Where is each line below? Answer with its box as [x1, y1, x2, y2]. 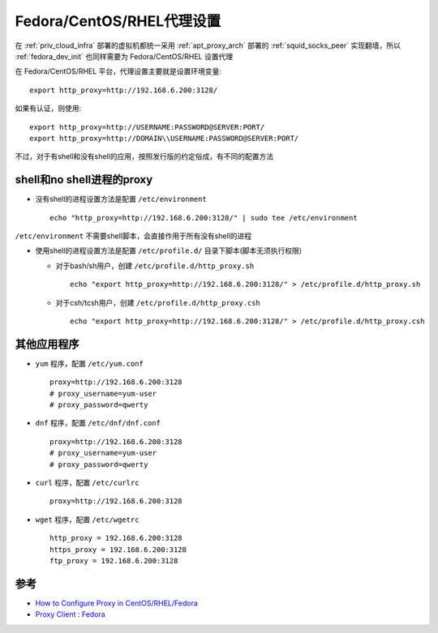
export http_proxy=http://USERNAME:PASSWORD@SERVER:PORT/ [29, 122, 265, 131]
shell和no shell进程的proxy [15, 173, 153, 186]
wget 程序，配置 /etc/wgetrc [35, 515, 140, 524]
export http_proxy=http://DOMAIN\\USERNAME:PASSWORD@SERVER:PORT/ [29, 134, 299, 143]
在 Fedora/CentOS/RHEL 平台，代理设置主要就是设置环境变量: [15, 66, 222, 76]
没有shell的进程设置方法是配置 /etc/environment [35, 195, 207, 204]
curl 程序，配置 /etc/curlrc [35, 477, 140, 487]
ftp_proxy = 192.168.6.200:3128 [49, 556, 178, 565]
